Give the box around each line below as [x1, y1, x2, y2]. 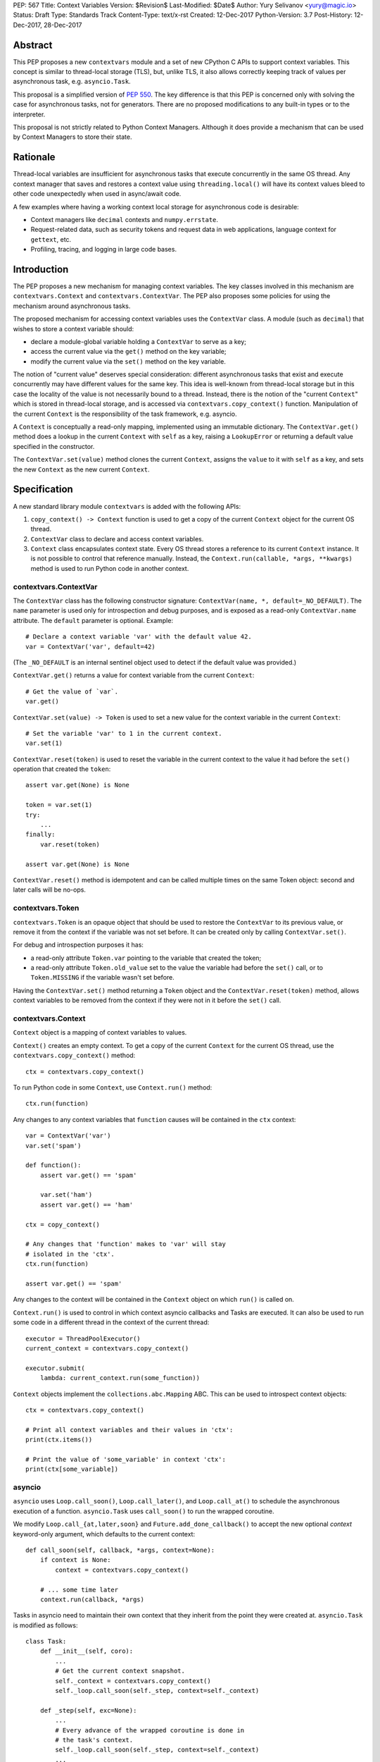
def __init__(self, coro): [39, 1647, 134, 1656]
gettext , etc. [30, 235, 72, 243]
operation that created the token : [13, 765, 111, 773]
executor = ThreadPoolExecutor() [25, 1334, 141, 1343]
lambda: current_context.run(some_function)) [39, 1374, 201, 1382]
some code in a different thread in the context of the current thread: [13, 1318, 210, 1326]
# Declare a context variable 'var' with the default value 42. [25, 633, 253, 641]
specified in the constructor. [13, 442, 95, 450]
